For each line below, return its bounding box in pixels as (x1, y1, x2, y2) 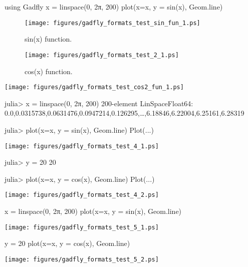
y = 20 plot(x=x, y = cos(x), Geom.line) (5, 238, 130, 248)
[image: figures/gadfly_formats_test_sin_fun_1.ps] (25, 19, 200, 27)
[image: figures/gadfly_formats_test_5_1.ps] (5, 223, 159, 231)
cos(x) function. (25, 66, 73, 76)
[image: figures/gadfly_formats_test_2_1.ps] (25, 51, 179, 59)
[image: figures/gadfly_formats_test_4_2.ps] (5, 191, 159, 199)
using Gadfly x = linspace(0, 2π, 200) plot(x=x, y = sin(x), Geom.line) (5, 2, 223, 12)
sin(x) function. (25, 34, 72, 44)
